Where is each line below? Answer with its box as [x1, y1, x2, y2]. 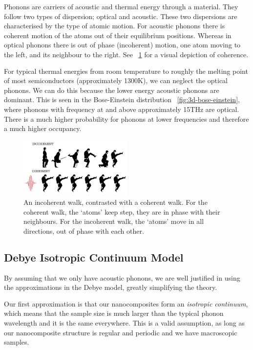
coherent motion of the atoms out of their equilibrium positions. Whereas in [4, 30, 232, 40]
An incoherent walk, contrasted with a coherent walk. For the [23, 197, 208, 207]
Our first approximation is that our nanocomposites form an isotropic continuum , [4, 298, 248, 308]
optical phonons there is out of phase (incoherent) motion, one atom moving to [4, 40, 241, 50]
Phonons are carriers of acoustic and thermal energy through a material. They [4, 1, 238, 11]
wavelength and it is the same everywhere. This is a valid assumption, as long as [4, 317, 245, 328]
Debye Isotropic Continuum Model [4, 249, 184, 264]
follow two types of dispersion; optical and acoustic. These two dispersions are [4, 11, 237, 21]
